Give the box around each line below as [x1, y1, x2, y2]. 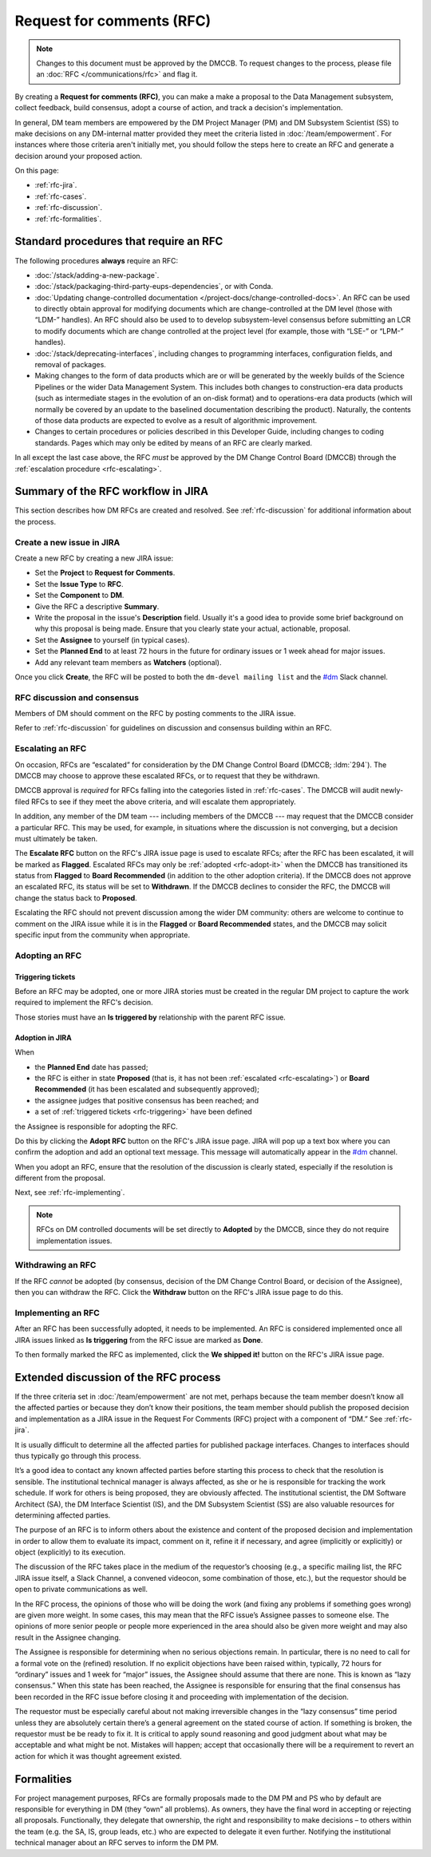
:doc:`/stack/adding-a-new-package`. [34, 270, 160, 279]
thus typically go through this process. [14, 1451, 141, 1460]
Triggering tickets [14, 972, 76, 981]
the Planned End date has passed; [34, 1062, 148, 1071]
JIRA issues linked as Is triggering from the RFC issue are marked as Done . [14, 1335, 263, 1344]
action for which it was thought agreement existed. [14, 1751, 183, 1760]
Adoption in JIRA [14, 1032, 72, 1042]
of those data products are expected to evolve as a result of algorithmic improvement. [34, 416, 318, 425]
